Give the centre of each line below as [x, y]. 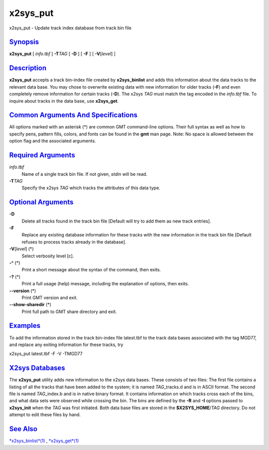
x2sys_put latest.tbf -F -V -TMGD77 [46, 354]
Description [28, 68]
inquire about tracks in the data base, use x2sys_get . [64, 101]
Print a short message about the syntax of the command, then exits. [91, 270]
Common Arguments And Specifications [73, 115]
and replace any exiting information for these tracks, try [66, 344]
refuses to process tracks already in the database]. [74, 242]
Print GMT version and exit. [50, 297]
